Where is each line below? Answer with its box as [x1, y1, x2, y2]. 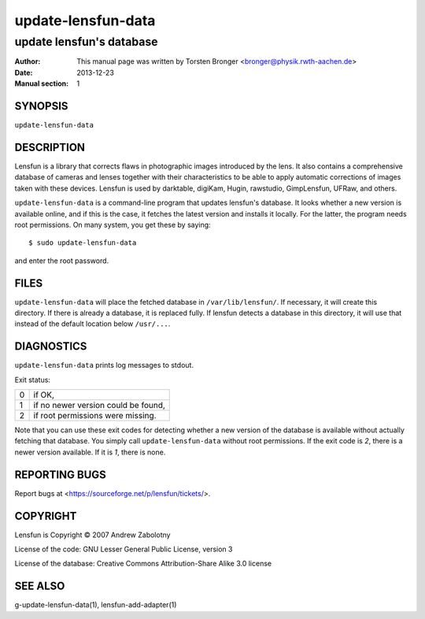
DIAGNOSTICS [14, 339, 87, 354]
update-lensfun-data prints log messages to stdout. [14, 361, 194, 370]
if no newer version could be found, [33, 400, 165, 411]
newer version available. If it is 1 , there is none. [14, 447, 166, 457]
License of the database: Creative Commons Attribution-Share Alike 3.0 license [14, 559, 272, 569]
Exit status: [14, 375, 51, 384]
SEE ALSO [14, 580, 65, 593]
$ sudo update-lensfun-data [28, 239, 137, 247]
